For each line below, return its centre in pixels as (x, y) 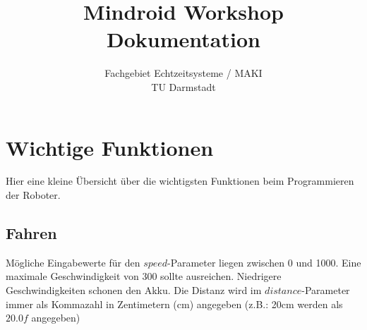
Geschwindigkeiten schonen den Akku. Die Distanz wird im (134, 290)
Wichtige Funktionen (110, 147)
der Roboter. (33, 195)
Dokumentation (183, 39)
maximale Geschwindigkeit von (72, 276)
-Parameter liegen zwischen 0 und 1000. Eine (264, 262)
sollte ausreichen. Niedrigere (221, 276)
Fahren (31, 233)
